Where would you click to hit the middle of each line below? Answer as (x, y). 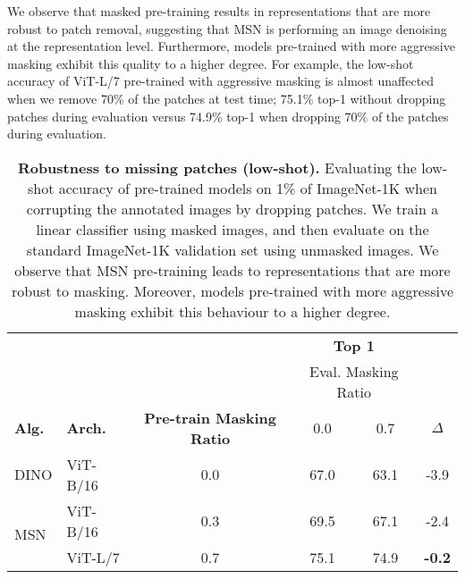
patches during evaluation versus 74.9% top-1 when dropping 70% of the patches (228, 116)
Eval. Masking (354, 371)
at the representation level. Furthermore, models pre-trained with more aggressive (231, 46)
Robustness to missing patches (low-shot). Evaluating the (217, 167)
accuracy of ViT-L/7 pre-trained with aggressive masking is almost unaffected (221, 81)
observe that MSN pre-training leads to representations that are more (232, 270)
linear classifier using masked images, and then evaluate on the (232, 229)
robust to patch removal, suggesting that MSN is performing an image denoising (227, 28)
